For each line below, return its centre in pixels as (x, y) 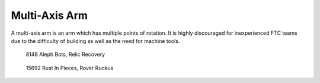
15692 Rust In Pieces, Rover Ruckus (70, 68)
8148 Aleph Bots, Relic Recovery (65, 54)
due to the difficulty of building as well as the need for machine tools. (95, 41)
